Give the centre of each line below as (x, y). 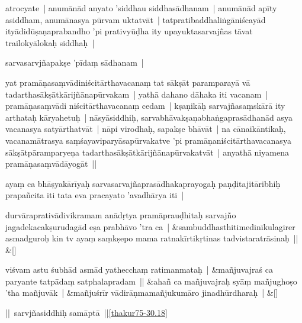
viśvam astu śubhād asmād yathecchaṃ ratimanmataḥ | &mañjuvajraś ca (139, 269)
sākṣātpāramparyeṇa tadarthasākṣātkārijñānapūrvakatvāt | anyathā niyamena (147, 152)
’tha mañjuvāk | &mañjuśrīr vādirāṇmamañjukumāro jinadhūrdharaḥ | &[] (142, 293)
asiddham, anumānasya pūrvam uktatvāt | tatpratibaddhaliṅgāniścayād (136, 19)
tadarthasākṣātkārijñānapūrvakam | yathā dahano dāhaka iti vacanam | (137, 94)
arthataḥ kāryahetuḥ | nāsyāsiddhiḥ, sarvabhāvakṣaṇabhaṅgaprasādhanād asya (149, 117)
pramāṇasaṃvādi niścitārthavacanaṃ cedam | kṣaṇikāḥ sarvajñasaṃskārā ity (145, 106)
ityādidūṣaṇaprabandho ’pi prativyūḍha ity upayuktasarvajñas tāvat (129, 31)
